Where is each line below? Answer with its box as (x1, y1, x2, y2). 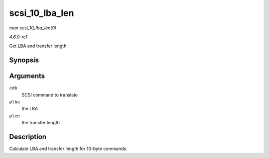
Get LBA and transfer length (9, 43, 67, 49)
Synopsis (9, 56, 39, 65)
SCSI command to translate (21, 92, 78, 98)
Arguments (9, 72, 45, 80)
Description (9, 133, 47, 141)
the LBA (21, 106, 38, 112)
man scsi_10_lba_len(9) (9, 25, 57, 31)
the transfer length (21, 120, 60, 126)
